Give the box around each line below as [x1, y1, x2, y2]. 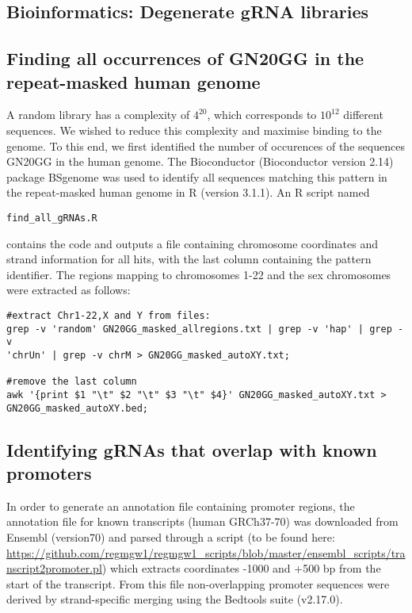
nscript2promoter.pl [6, 560, 102, 577]
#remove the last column [6, 376, 137, 388]
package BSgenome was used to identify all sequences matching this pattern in [6, 168, 387, 185]
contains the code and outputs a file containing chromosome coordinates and [6, 235, 378, 251]
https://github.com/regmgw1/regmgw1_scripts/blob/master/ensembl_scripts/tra [6, 544, 406, 561]
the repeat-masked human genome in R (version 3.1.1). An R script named [6, 184, 370, 201]
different [343, 106, 383, 123]
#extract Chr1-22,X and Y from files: [6, 309, 211, 321]
